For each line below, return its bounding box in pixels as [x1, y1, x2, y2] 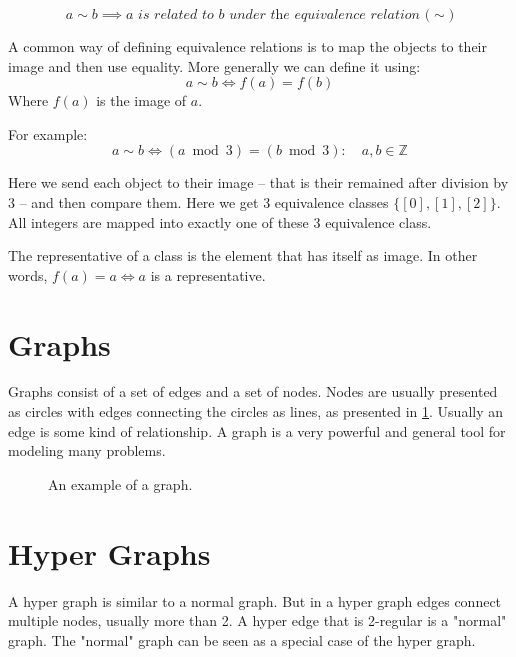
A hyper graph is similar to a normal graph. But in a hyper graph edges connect [8, 590, 502, 611]
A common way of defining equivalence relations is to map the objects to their [8, 36, 487, 56]
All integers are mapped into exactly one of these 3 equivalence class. [8, 211, 432, 232]
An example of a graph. [48, 473, 193, 494]
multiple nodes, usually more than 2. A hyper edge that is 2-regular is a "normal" [8, 610, 507, 631]
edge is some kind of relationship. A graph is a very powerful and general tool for [8, 420, 506, 441]
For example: [8, 123, 88, 144]
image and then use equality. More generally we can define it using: [8, 55, 421, 76]
